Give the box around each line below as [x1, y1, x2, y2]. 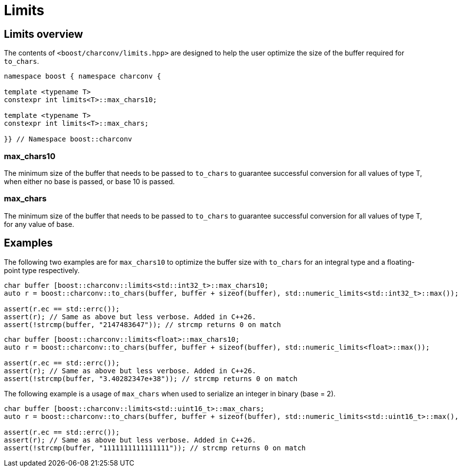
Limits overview [4, 28, 83, 40]
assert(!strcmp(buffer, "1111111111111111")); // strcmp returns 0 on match [4, 443, 306, 452]
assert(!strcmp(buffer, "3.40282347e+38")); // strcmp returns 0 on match [4, 374, 298, 383]
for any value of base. [4, 220, 75, 228]
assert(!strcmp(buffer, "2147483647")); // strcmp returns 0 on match [4, 320, 281, 329]
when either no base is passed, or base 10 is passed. [4, 177, 175, 186]
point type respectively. [4, 266, 80, 275]
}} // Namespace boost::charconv [4, 135, 132, 143]
